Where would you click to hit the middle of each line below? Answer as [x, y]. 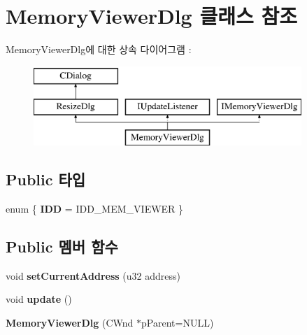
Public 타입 [46, 179]
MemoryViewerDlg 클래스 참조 [151, 16]
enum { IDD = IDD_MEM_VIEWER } [95, 208]
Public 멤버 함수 [62, 246]
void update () [39, 299]
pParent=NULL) [178, 322]
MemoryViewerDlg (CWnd [70, 322]
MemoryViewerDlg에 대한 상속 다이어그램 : [99, 49]
